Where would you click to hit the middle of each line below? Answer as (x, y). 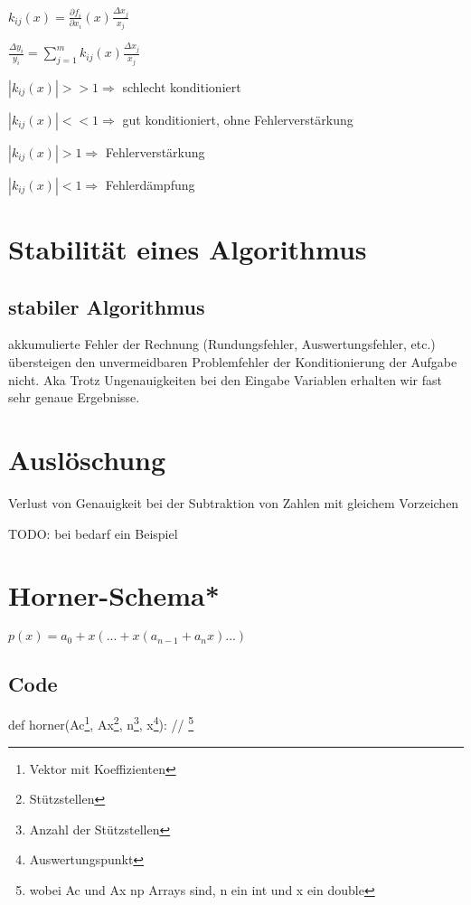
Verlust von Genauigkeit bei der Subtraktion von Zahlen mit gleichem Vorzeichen (234, 502)
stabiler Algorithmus (107, 306)
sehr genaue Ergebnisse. (74, 397)
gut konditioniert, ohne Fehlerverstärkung (238, 119)
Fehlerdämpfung (150, 184)
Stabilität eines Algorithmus (188, 249)
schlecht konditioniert (182, 86)
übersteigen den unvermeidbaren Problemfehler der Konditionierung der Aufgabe (233, 362)
